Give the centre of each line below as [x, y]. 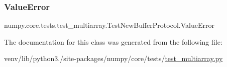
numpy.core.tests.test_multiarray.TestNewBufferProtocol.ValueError [109, 25]
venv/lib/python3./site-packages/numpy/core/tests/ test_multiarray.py [113, 58]
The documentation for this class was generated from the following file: [113, 41]
